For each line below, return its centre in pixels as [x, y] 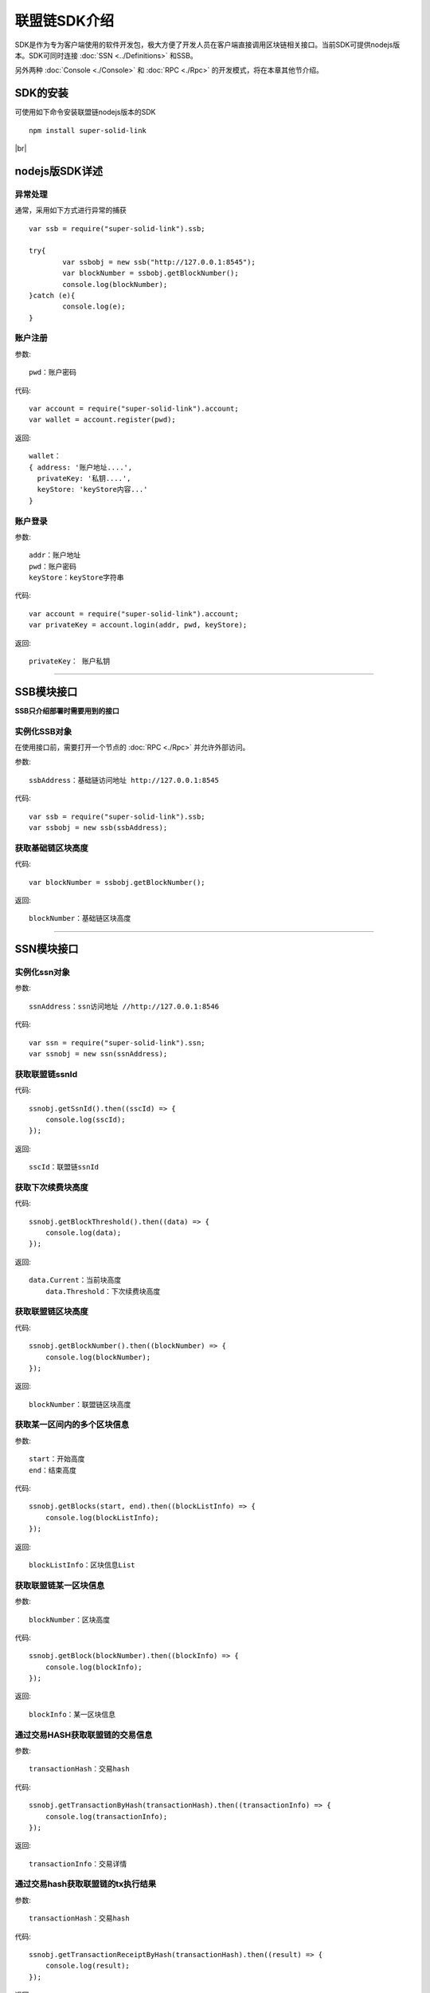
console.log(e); [94, 307]
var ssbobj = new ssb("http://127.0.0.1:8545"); [159, 262]
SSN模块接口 [47, 949]
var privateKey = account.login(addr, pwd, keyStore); [138, 625]
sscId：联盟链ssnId [64, 1167]
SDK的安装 [42, 93]
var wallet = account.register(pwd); [103, 420]
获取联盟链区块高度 [52, 1311]
